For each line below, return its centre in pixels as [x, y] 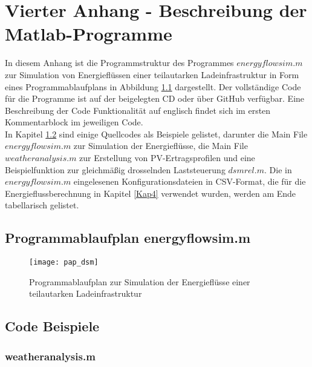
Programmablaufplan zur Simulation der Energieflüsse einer [140, 281]
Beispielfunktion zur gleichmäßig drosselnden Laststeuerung [115, 169]
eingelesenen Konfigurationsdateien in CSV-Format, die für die [190, 181]
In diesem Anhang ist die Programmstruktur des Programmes [119, 63]
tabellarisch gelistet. [42, 205]
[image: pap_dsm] [64, 263]
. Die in [278, 169]
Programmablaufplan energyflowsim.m [128, 238]
